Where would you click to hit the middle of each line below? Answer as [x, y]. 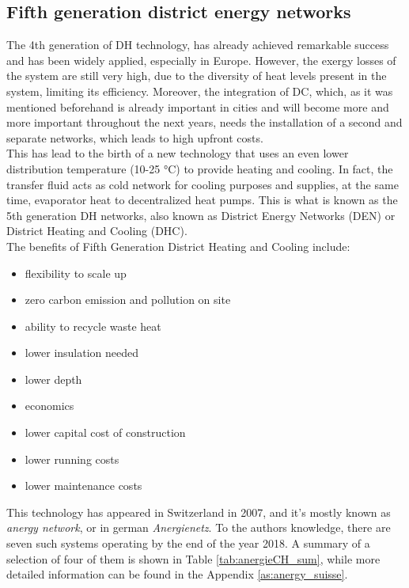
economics [49, 406]
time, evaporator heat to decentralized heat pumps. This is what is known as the [202, 200]
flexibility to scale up [76, 273]
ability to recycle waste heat [93, 326]
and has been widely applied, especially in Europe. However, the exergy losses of [201, 60]
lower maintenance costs [83, 486]
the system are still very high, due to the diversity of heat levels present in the [197, 76]
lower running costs [72, 459]
